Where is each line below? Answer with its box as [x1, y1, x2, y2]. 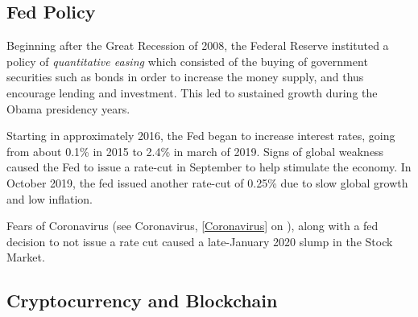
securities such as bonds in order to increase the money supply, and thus [6, 68, 364, 85]
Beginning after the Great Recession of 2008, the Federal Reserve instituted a [6, 37, 389, 54]
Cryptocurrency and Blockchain [6, 288, 278, 313]
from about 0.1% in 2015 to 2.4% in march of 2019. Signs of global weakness [6, 142, 384, 159]
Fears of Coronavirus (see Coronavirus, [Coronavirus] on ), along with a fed [6, 217, 379, 234]
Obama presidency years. [6, 100, 130, 117]
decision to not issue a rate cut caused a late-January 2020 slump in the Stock [6, 233, 393, 249]
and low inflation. [6, 190, 93, 207]
